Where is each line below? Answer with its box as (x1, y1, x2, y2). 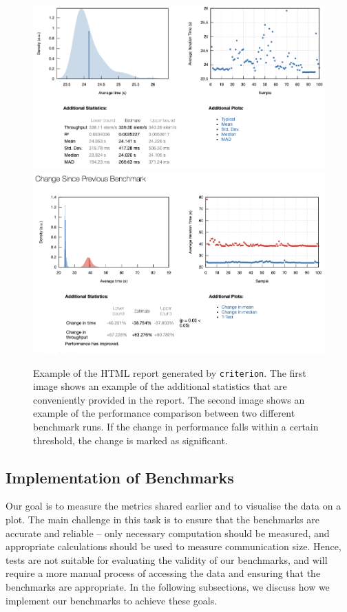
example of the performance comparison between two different (33, 406, 295, 420)
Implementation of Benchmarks (6, 466, 234, 488)
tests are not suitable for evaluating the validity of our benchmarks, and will (6, 552, 328, 567)
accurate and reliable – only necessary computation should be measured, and (6, 525, 330, 540)
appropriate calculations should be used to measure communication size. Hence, (6, 539, 341, 554)
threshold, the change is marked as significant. (33, 433, 228, 447)
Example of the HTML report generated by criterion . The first (33, 365, 306, 380)
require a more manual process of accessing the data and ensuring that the (6, 566, 321, 580)
